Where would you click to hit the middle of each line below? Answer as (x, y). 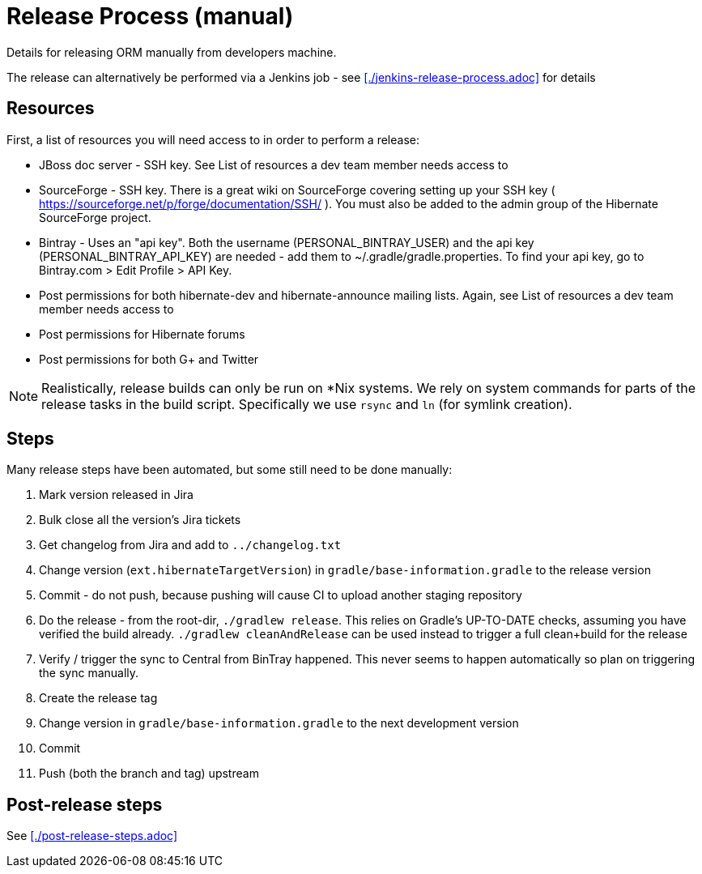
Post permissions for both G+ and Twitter (149, 359)
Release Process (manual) (150, 16)
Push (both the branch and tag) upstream (149, 774)
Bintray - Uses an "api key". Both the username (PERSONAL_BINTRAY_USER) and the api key (287, 242)
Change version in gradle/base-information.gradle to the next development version (279, 723)
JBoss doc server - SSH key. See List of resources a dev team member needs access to (274, 164)
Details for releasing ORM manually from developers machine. (172, 52)
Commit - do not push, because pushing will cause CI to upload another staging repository (281, 595)
